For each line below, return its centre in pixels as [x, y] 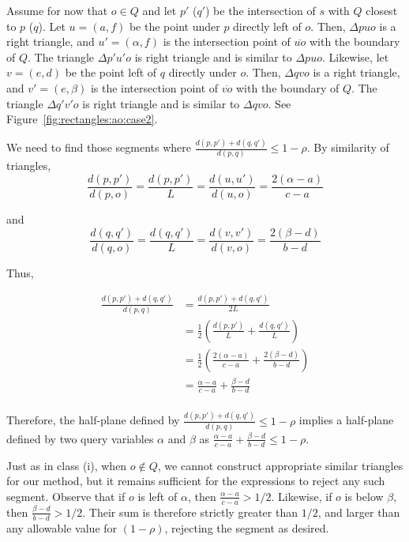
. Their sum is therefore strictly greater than [190, 512]
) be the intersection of [261, 10]
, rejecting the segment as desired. [247, 527]
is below [364, 496]
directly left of [267, 26]
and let [159, 10]
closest [382, 10]
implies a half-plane [346, 420]
